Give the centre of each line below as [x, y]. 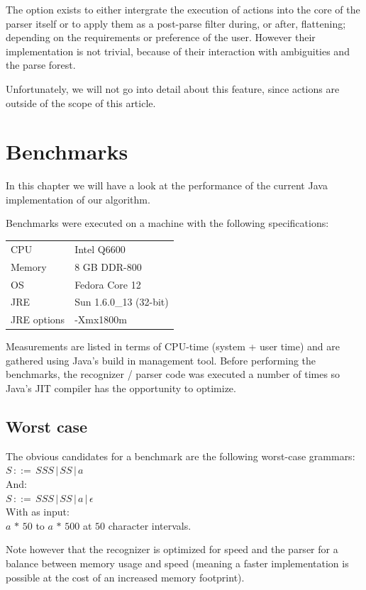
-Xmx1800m [101, 319]
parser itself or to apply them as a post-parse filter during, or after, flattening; [176, 23]
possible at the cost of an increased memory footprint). [125, 577]
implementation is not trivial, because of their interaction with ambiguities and [178, 51]
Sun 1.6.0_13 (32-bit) [122, 302]
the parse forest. [41, 65]
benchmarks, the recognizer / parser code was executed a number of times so [173, 374]
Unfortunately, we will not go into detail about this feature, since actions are [173, 88]
